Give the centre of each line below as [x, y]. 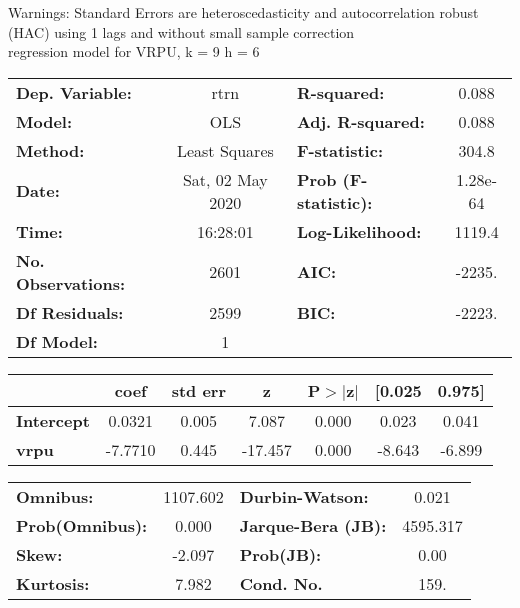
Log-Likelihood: [359, 231]
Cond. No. [281, 583]
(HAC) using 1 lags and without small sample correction [181, 31]
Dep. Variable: [74, 92]
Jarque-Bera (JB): [313, 525]
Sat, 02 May [225, 179]
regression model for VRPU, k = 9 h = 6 [134, 51]
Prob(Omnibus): [82, 525]
